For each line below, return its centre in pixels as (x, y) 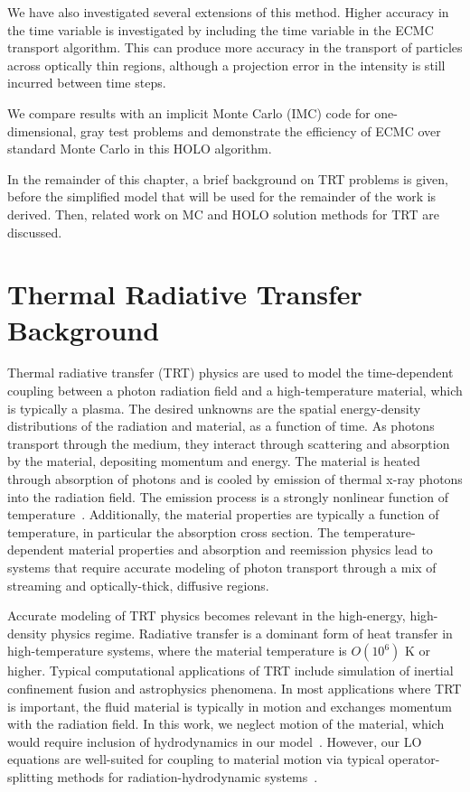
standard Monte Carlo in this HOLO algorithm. (140, 149)
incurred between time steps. (87, 83)
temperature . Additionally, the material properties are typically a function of (223, 514)
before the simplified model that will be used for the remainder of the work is (222, 196)
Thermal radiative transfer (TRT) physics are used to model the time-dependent (230, 373)
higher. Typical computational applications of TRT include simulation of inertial (230, 671)
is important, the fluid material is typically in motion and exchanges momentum (230, 706)
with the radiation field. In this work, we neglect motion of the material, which (226, 724)
